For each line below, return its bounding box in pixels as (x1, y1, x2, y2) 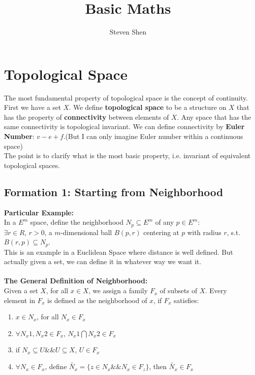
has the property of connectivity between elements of (4, 111, 169, 122)
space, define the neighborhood (30, 217, 124, 227)
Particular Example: (4, 207, 74, 217)
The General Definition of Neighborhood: (4, 275, 148, 286)
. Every (205, 285, 227, 296)
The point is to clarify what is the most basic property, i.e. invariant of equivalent (4, 150, 251, 161)
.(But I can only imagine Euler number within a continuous (63, 131, 243, 141)
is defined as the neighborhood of (47, 295, 147, 305)
